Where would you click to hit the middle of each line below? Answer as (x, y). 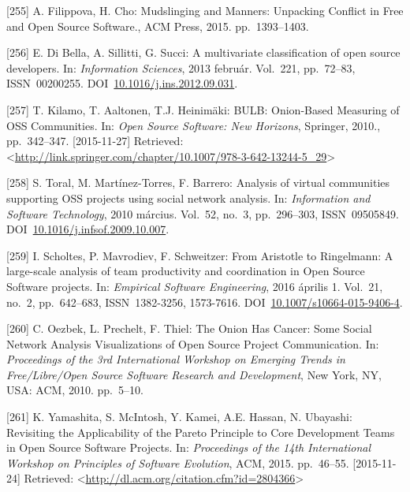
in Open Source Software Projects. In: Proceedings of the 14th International (189, 447)
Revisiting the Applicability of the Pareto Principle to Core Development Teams (201, 432)
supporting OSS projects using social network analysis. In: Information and (188, 198)
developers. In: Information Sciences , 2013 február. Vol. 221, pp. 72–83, (181, 67)
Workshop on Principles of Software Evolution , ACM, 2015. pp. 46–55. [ (181, 462)
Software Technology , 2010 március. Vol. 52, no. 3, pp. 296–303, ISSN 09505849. (203, 213)
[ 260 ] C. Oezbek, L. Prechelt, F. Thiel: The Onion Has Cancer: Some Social (189, 328)
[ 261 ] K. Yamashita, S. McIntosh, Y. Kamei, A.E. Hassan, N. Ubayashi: (179, 417)
